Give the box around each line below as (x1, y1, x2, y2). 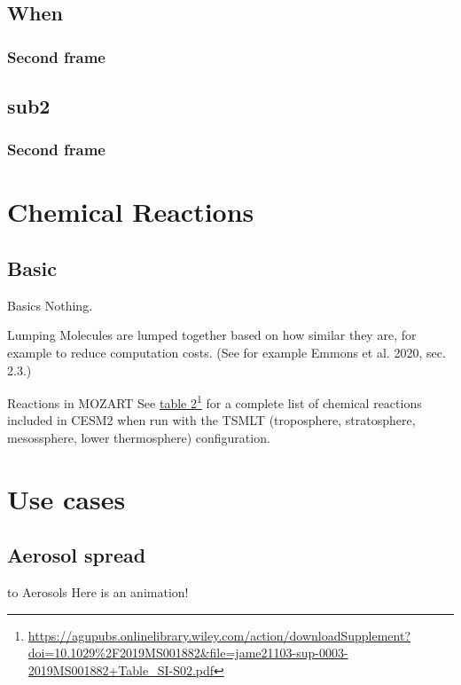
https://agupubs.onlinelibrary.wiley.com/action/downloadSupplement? (27, 626, 411, 644)
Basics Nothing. (7, 295, 93, 314)
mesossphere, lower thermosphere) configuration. (7, 429, 270, 447)
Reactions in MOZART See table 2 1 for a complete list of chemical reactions (7, 391, 422, 412)
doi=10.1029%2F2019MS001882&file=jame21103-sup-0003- (27, 643, 348, 662)
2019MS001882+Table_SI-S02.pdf (27, 661, 215, 679)
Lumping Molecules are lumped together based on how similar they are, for (7, 326, 417, 344)
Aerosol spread (7, 541, 146, 569)
